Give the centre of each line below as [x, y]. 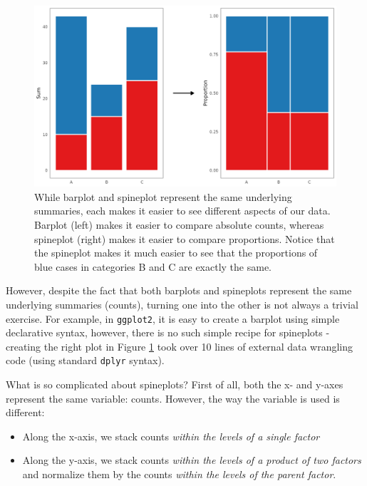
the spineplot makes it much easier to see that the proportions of [176, 253]
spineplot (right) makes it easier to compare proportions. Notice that [185, 238]
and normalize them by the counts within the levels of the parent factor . [179, 474]
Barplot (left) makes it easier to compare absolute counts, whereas [179, 225]
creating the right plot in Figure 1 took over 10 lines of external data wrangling [180, 346]
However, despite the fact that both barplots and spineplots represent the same [179, 290]
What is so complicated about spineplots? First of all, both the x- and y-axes [175, 384]
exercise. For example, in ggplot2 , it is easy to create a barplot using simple [173, 318]
